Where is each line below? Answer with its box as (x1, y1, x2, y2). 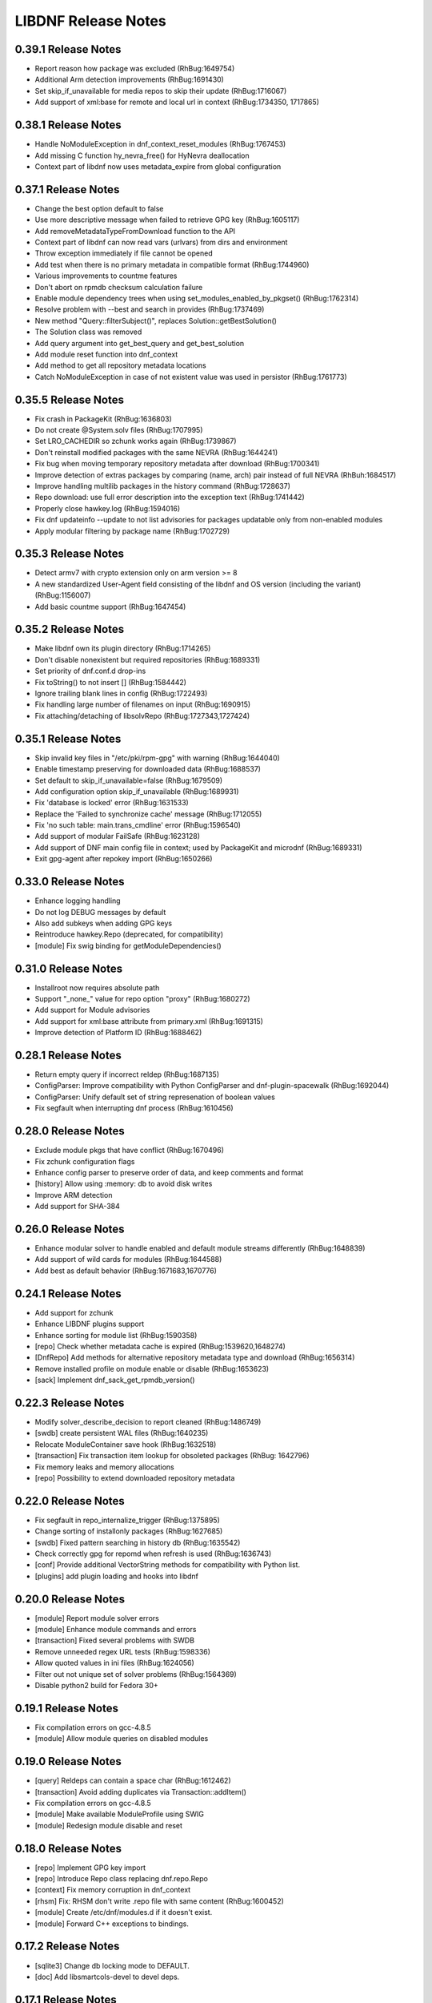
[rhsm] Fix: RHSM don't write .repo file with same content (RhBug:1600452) (34, 1896, 284, 1906)
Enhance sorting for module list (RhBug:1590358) (34, 1330, 198, 1340)
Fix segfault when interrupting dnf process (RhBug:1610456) (34, 1103, 234, 1113)
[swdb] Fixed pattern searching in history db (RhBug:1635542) (34, 1538, 241, 1547)
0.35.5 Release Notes (14, 393, 124, 406)
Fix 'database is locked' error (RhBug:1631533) (34, 798, 190, 808)
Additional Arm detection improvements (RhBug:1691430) (34, 75, 224, 84)
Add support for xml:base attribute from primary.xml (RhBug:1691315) (34, 1016, 264, 1026)
